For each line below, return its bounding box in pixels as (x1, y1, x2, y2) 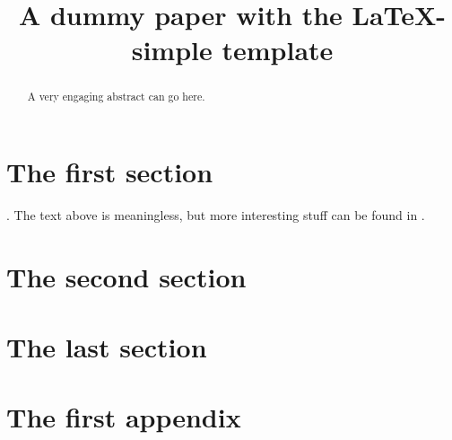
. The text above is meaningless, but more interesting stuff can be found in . (6, 205, 425, 224)
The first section (6, 154, 213, 190)
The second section (6, 258, 247, 295)
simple (131, 31, 213, 68)
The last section (6, 329, 207, 365)
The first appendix (6, 399, 241, 436)
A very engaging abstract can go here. (27, 89, 205, 104)
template (222, 31, 334, 68)
